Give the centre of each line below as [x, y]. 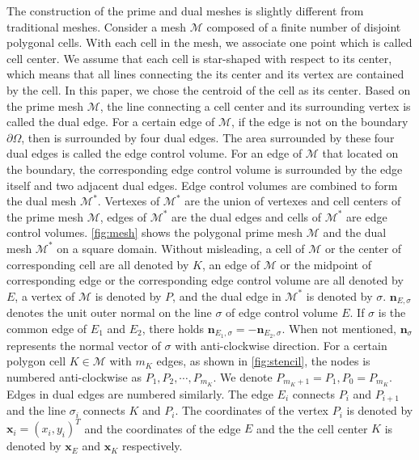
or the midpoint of [326, 264]
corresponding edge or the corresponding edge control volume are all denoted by [205, 280]
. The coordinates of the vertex [252, 410]
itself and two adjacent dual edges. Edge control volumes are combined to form [202, 185]
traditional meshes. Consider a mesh [97, 26]
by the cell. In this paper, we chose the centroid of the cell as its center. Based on [209, 89]
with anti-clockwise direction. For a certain [281, 345]
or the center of [363, 248]
